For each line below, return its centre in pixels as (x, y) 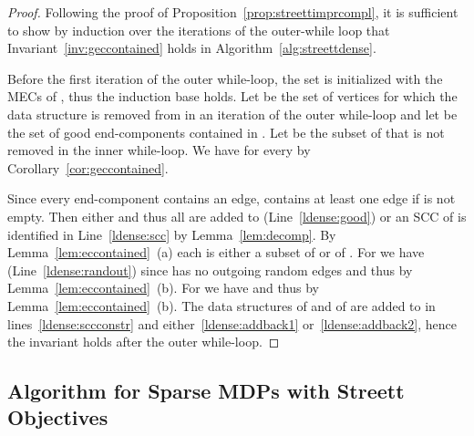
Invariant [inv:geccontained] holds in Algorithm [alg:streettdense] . (192, 48)
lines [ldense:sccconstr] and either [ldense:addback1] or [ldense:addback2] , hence (232, 323)
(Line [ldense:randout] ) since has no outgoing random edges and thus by (210, 270)
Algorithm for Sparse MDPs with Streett (206, 391)
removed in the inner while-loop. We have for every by (159, 150)
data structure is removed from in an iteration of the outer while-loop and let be (232, 114)
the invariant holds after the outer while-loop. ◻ (144, 342)
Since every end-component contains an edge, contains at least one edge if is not (232, 198)
